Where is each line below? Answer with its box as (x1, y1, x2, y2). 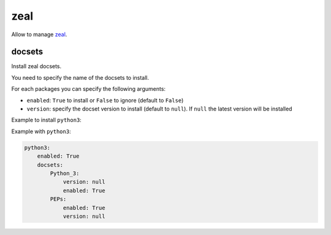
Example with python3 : (11, 128, 71, 135)
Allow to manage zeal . (11, 31, 67, 38)
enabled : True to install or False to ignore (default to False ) (26, 96, 184, 104)
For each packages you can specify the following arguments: (11, 85, 165, 93)
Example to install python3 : (11, 117, 82, 124)
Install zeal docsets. (11, 63, 62, 70)
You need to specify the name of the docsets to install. (11, 74, 150, 81)
